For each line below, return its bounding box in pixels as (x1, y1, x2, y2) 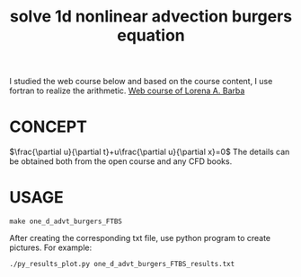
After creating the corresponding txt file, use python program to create (9, 233, 271, 244)
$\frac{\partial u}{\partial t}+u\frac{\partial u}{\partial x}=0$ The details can (9, 146, 290, 158)
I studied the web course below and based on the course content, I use (9, 76, 273, 87)
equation (116, 25, 186, 46)
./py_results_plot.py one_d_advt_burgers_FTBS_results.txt (9, 260, 235, 269)
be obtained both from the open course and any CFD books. (9, 156, 233, 167)
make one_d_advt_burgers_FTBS (9, 217, 123, 226)
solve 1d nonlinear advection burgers (9, 6, 293, 27)
